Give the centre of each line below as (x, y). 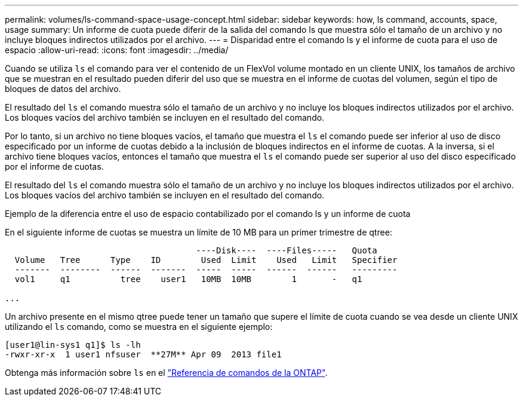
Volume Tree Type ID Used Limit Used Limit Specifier (206, 260)
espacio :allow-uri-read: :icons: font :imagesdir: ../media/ (117, 50)
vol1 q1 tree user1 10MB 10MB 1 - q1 (188, 279)
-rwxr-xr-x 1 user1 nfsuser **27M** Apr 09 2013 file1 (143, 354)
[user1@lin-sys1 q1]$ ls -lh (73, 345)
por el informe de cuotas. (54, 166)
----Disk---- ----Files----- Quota (287, 250)
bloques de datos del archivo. (63, 89)
